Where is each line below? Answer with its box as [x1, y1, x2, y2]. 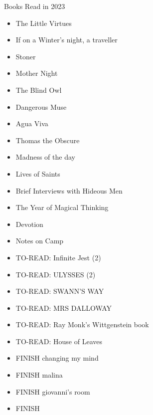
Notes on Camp [15, 235, 64, 246]
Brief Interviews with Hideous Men [15, 185, 123, 196]
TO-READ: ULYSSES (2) [15, 269, 96, 279]
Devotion [15, 218, 43, 229]
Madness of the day [15, 152, 75, 162]
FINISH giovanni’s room [15, 386, 90, 397]
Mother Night [15, 68, 58, 78]
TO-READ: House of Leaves [15, 336, 102, 346]
